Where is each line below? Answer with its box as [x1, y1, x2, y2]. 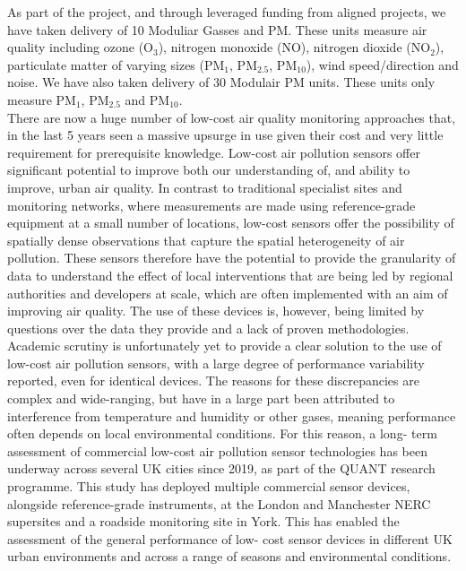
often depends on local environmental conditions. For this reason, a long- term [7, 424, 437, 443]
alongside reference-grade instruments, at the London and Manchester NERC [7, 494, 431, 513]
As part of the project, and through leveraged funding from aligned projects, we [7, 3, 446, 21]
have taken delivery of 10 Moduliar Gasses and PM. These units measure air [7, 20, 427, 39]
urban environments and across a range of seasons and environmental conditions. [7, 547, 452, 566]
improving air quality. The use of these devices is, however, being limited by [7, 301, 425, 320]
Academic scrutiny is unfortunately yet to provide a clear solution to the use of [7, 336, 442, 355]
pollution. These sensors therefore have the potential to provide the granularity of [7, 248, 456, 267]
